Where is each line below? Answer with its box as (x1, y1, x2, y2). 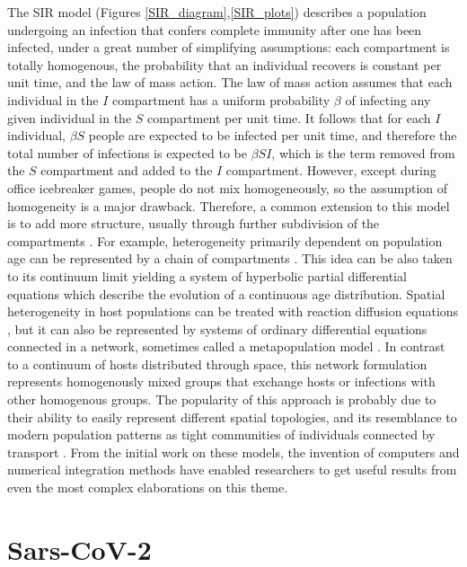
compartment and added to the (40, 161, 213, 180)
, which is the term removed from (271, 143, 455, 162)
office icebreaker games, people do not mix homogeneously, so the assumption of (7, 178, 448, 197)
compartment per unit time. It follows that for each (147, 108, 431, 127)
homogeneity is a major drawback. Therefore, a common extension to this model (7, 196, 450, 215)
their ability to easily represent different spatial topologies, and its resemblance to (7, 407, 457, 426)
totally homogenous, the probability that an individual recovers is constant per (7, 55, 442, 74)
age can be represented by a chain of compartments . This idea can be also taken (7, 249, 453, 268)
